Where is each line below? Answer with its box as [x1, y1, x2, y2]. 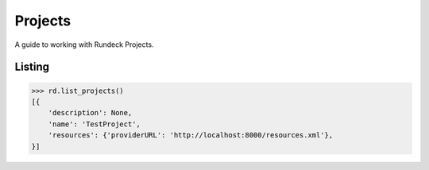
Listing [14, 60, 50, 74]
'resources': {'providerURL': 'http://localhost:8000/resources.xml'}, [48, 131, 334, 140]
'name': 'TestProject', [48, 119, 141, 129]
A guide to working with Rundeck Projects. [14, 40, 154, 49]
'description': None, [48, 108, 133, 118]
